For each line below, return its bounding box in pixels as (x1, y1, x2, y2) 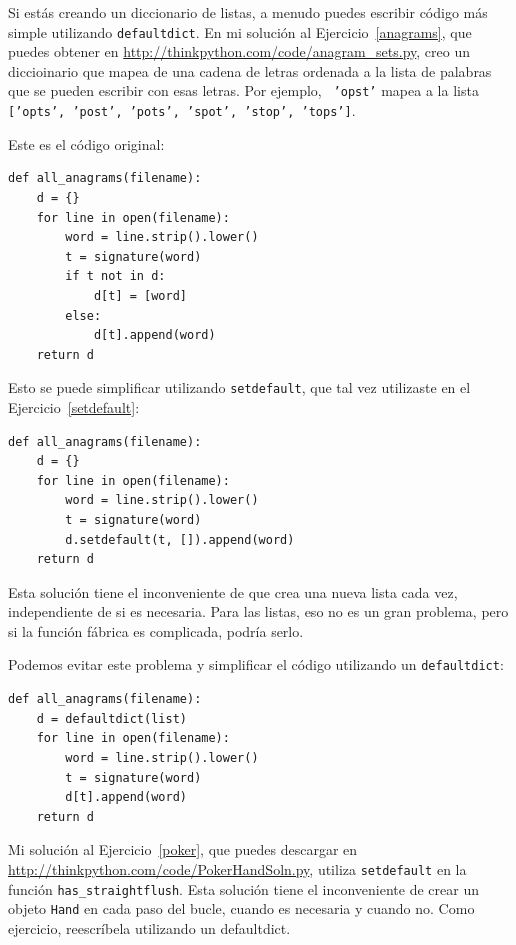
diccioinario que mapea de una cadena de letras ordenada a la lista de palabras (8, 60, 492, 81)
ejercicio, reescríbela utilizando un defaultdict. (8, 917, 291, 938)
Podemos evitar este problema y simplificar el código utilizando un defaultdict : (8, 654, 504, 675)
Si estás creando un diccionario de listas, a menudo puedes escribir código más (8, 2, 488, 22)
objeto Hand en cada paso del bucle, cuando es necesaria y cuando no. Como (8, 898, 475, 919)
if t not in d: (65, 269, 166, 284)
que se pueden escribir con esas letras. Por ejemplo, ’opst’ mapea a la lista (8, 80, 479, 101)
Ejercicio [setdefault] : (8, 396, 140, 417)
